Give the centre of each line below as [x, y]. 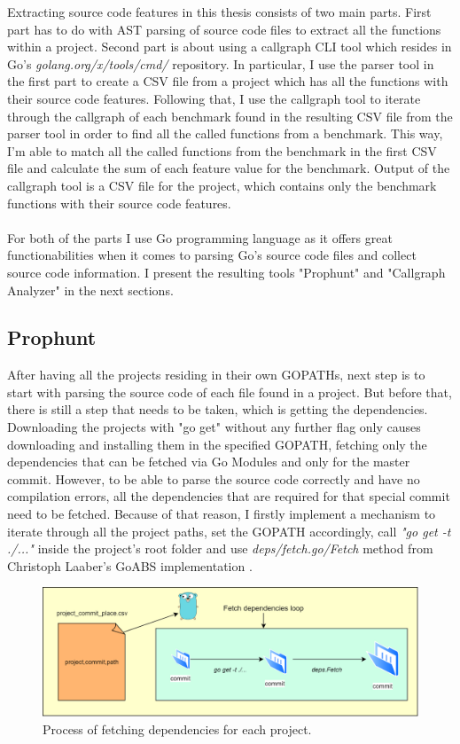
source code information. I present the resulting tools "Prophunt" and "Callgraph [226, 272]
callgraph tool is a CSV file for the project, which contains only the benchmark [222, 185]
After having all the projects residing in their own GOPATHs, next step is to [216, 375]
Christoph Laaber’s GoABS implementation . [130, 565]
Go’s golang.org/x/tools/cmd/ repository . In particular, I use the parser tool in [221, 63]
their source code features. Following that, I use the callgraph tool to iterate [214, 98]
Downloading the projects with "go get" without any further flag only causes [214, 427]
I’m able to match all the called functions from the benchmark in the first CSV [222, 150]
